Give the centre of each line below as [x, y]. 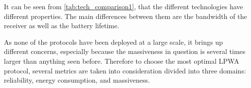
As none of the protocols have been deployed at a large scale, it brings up [113, 42]
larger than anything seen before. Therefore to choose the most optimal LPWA [122, 61]
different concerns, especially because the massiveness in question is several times [125, 51]
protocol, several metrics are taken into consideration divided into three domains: [125, 70]
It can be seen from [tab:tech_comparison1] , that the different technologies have [124, 6]
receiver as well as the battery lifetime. [62, 26]
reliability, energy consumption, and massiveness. [77, 80]
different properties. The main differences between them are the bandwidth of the [125, 16]
